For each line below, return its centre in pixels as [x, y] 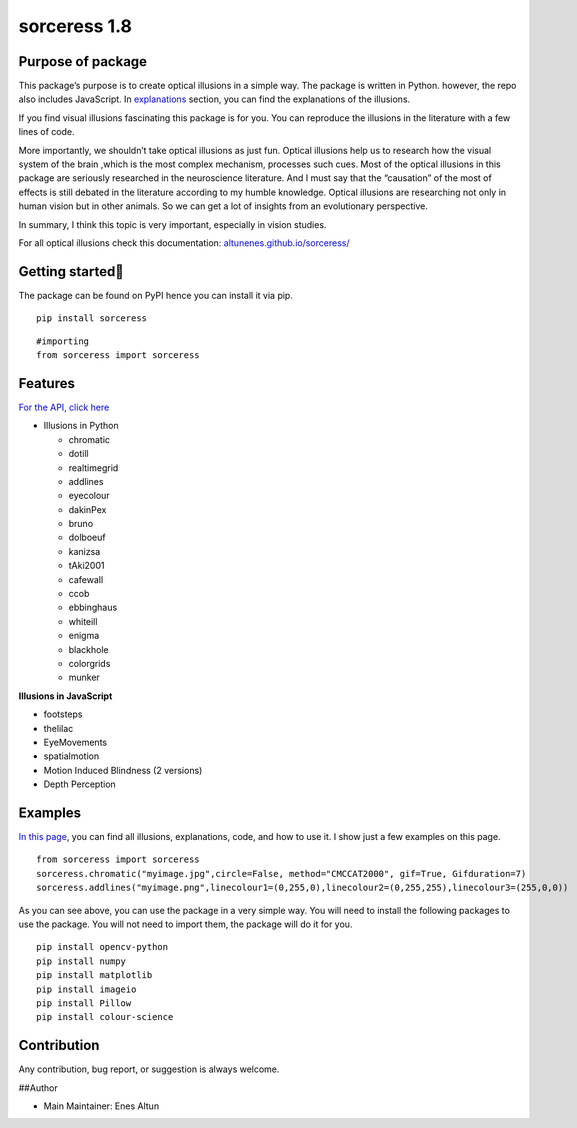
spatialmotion [71, 756]
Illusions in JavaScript [65, 696]
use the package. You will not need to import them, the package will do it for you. [185, 924]
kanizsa [84, 551]
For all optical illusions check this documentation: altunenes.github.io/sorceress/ [184, 242]
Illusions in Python [81, 426]
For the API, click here [64, 407]
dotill [78, 454]
